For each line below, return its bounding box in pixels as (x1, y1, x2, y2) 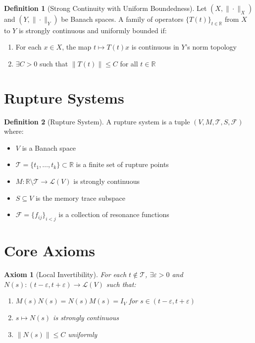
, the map (62, 42, 92, 52)
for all (120, 58, 138, 68)
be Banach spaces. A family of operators (61, 14, 184, 24)
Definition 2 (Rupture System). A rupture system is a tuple (4, 116, 190, 126)
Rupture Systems (4, 87, 124, 108)
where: (4, 126, 24, 136)
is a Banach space (22, 142, 76, 153)
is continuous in (131, 42, 179, 52)
